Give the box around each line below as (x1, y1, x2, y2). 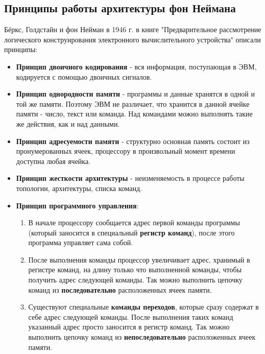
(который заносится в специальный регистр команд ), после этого (28, 227, 235, 238)
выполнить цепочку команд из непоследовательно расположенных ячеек (28, 332, 256, 342)
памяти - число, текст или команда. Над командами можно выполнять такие (16, 108, 253, 119)
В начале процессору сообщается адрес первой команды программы (28, 217, 240, 228)
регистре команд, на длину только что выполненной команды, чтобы (28, 264, 242, 275)
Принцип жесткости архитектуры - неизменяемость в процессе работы (16, 173, 245, 183)
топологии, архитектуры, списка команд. (16, 182, 142, 193)
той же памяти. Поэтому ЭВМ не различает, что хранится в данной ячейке (16, 98, 250, 109)
